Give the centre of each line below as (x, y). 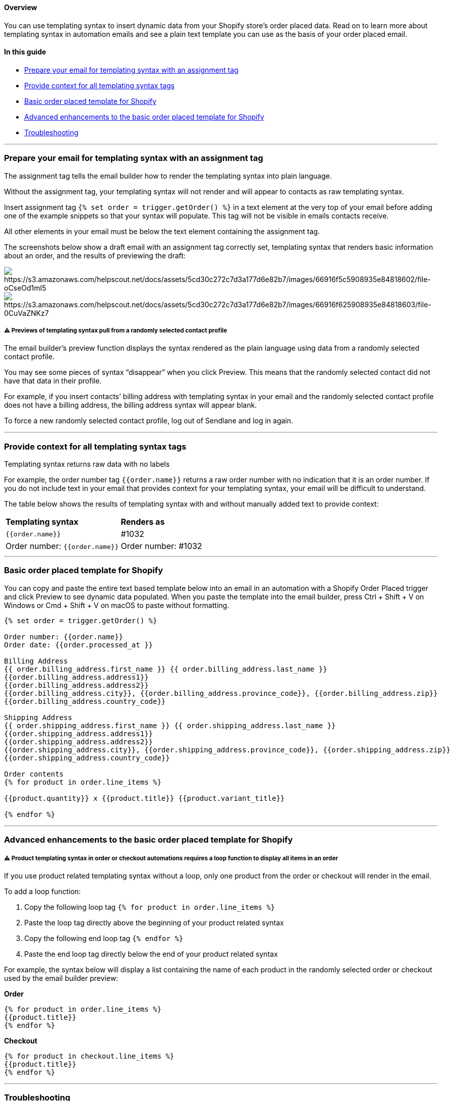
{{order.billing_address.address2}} (76, 685)
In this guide (25, 52)
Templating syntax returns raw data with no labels (87, 464)
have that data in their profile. (53, 381)
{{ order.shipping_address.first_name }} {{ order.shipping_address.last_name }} (170, 725)
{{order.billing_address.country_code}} (85, 701)
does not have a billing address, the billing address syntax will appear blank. (131, 405)
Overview (21, 7)
